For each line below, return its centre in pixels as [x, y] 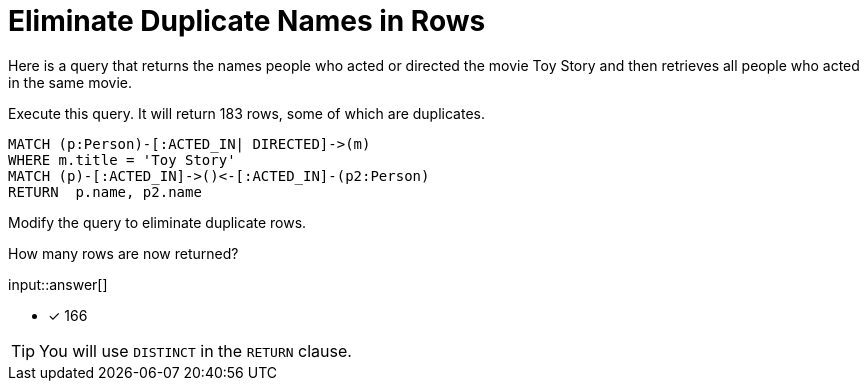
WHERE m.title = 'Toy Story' [122, 159]
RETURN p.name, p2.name [105, 191]
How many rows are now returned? [123, 253]
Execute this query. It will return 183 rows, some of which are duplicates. [246, 113]
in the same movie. [70, 82]
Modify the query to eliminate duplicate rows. [157, 222]
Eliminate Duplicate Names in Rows [247, 21]
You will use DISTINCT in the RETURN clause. [195, 350]
